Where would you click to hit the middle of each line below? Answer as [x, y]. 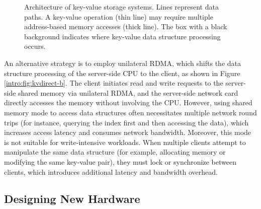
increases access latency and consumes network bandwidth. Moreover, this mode [128, 132]
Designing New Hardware [72, 199]
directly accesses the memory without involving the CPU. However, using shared [128, 102]
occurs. [35, 46]
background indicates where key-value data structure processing [122, 36]
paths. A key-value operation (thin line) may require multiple [119, 16]
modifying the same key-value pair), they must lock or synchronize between [120, 161]
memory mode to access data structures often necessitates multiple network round [130, 112]
